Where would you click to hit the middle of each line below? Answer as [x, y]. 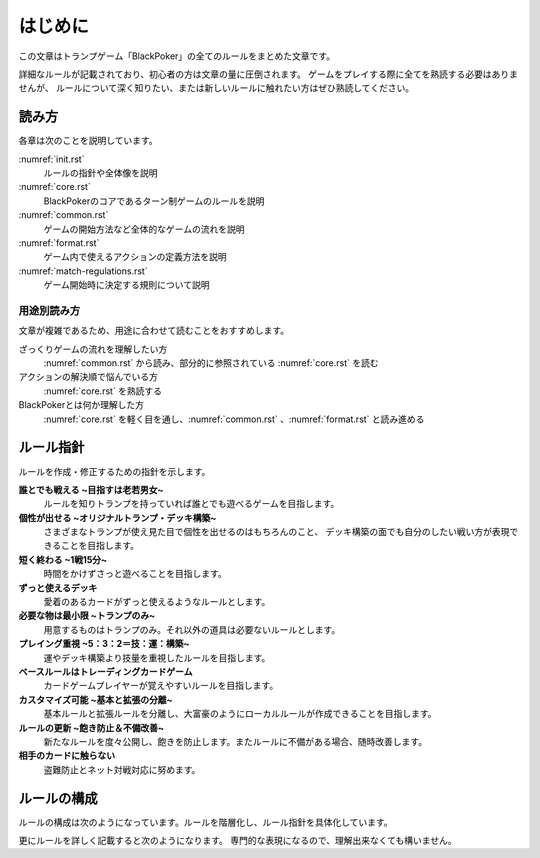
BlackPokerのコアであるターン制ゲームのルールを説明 [154, 201]
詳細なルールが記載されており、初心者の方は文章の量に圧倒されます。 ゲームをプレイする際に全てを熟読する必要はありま [268, 74]
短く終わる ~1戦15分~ [63, 559]
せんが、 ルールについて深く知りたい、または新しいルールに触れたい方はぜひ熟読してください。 [216, 88]
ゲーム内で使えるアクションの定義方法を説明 [135, 257]
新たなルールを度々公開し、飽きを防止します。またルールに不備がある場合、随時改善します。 [235, 741]
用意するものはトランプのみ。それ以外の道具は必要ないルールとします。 [192, 629]
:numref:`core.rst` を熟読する [103, 391]
